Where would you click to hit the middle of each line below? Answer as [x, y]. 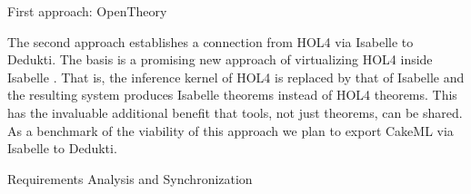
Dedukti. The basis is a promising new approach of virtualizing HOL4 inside [220, 59]
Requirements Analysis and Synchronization [130, 178]
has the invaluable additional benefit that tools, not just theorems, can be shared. [235, 112]
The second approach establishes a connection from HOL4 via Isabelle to [210, 41]
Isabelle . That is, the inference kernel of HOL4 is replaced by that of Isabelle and [236, 77]
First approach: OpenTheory [87, 11]
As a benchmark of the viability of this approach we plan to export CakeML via [230, 130]
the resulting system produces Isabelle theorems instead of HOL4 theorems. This [232, 95]
